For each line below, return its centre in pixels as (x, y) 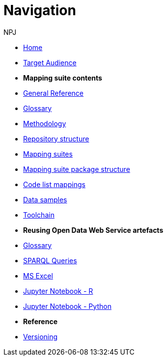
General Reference (54, 93)
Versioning (41, 336)
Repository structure (56, 138)
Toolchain (39, 215)
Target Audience (50, 62)
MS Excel (38, 276)
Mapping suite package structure (77, 169)
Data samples (45, 199)
